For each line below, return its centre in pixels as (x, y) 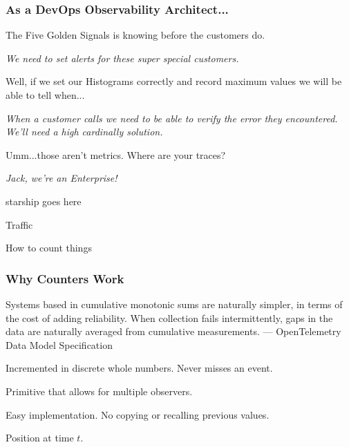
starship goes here (44, 201)
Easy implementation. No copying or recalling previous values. (138, 414)
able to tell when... (45, 95)
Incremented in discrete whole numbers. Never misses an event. (139, 368)
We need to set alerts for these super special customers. (122, 58)
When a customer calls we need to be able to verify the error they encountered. (172, 118)
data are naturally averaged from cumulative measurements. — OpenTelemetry (173, 331)
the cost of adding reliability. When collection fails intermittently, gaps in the (169, 317)
